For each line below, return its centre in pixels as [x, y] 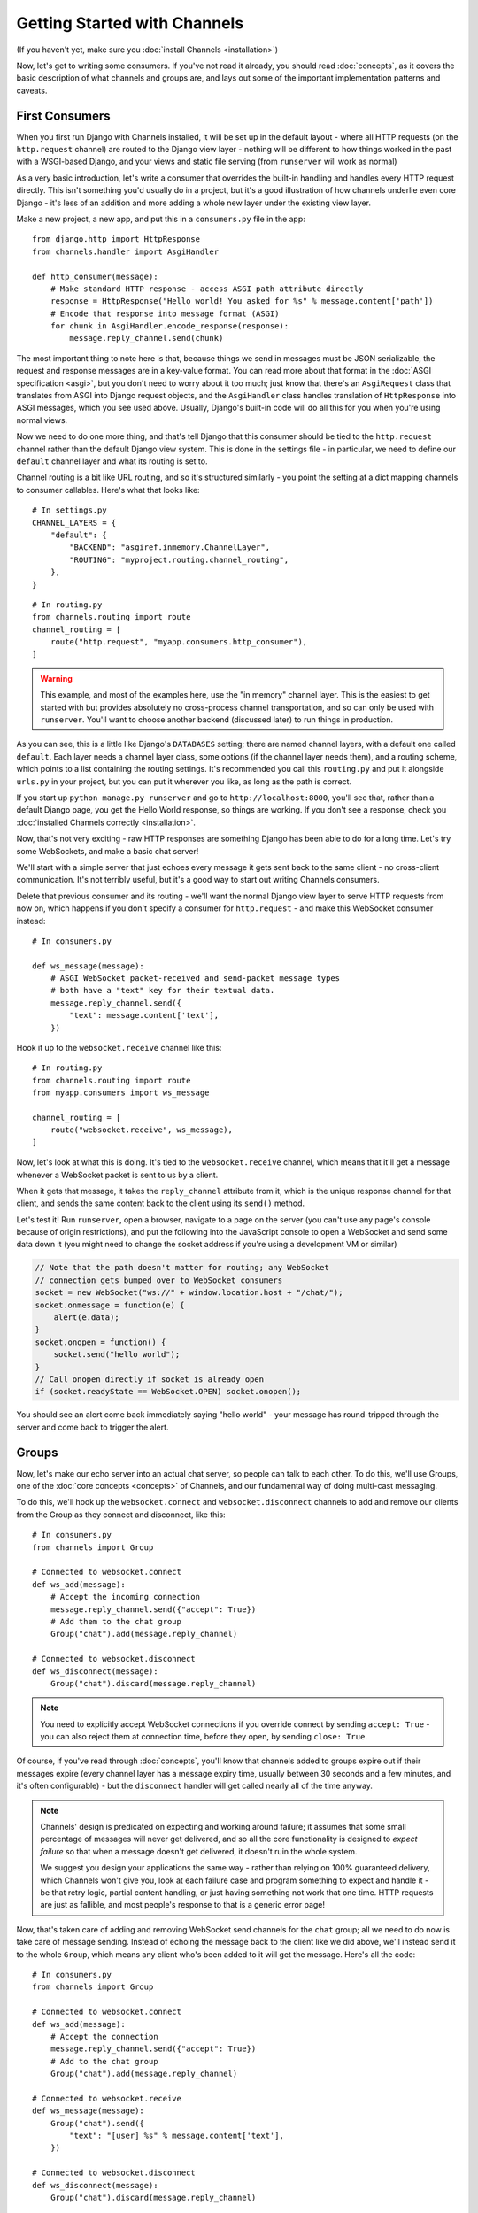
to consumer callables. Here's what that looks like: [108, 490]
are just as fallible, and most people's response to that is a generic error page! [183, 1905]
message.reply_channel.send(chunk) [146, 338]
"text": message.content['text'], [144, 1015]
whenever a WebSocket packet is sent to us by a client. [117, 1175]
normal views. [42, 420]
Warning [56, 678]
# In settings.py [69, 510]
